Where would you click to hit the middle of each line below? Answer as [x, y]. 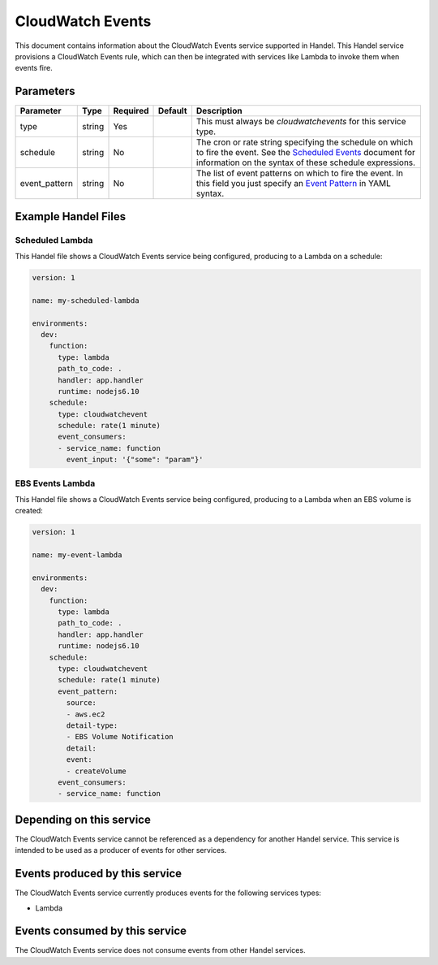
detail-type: [92, 725]
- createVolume [97, 771]
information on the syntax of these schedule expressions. [306, 162]
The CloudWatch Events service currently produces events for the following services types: [168, 893]
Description [219, 111]
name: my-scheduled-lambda [86, 300]
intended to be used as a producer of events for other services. [121, 850]
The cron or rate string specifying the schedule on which [305, 142]
